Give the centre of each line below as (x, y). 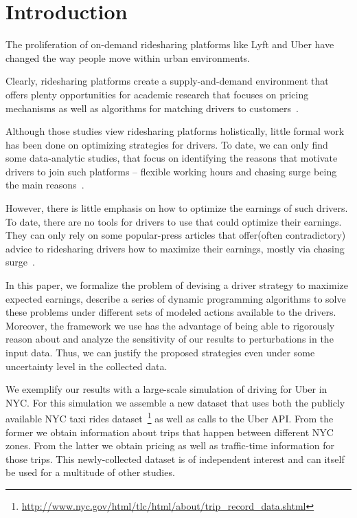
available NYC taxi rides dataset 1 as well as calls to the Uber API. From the (170, 418)
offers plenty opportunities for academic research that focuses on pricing (157, 94)
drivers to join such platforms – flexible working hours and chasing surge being (171, 171)
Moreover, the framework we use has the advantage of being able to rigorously (170, 325)
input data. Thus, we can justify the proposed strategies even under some (160, 352)
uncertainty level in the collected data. (87, 366)
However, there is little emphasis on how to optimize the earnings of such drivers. (177, 208)
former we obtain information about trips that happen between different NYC (170, 432)
